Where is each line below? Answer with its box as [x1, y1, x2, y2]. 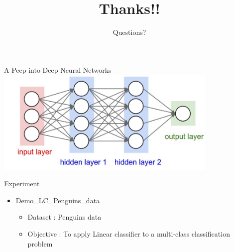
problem [27, 238, 53, 249]
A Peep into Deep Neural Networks [4, 64, 112, 75]
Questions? [113, 27, 146, 37]
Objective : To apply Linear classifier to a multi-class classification [27, 229, 230, 239]
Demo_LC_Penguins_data [15, 195, 100, 205]
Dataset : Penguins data [27, 212, 102, 222]
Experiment [4, 178, 40, 189]
